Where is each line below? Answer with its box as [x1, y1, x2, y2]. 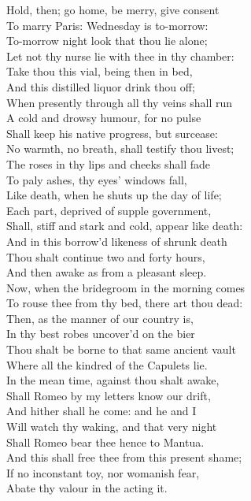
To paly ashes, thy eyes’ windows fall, [6, 171, 187, 187]
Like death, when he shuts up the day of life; [6, 187, 222, 203]
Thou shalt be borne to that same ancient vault [6, 341, 236, 358]
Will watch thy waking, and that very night [6, 418, 217, 435]
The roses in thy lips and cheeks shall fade [6, 155, 211, 172]
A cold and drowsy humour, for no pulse [6, 109, 201, 126]
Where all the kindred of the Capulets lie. [6, 356, 208, 373]
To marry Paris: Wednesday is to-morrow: [6, 17, 209, 33]
